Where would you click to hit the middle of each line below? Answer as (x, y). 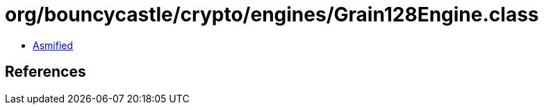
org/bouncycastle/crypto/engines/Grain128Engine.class (272, 15)
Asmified (53, 45)
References (46, 72)
